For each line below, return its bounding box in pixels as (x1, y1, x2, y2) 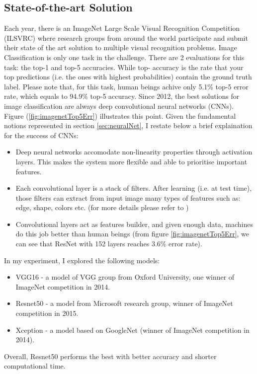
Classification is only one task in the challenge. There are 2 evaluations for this (4, 52, 245, 62)
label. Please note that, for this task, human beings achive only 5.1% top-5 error (4, 81, 249, 91)
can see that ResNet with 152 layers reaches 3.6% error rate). (15, 238, 202, 249)
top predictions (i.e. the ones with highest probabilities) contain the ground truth (4, 72, 252, 82)
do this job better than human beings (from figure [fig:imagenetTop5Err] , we (15, 228, 250, 239)
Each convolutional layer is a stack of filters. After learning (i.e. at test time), (15, 183, 252, 193)
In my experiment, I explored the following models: (4, 255, 160, 265)
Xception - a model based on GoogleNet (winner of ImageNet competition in (15, 324, 250, 335)
